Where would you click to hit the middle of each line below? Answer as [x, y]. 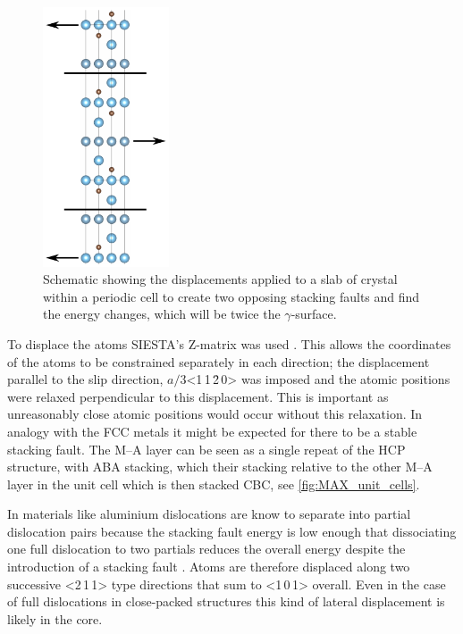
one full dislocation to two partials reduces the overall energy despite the [206, 549]
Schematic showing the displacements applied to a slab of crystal [220, 279]
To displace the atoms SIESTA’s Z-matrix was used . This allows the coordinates [229, 343]
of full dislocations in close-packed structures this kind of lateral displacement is [226, 601]
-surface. [314, 314]
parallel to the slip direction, [85, 379]
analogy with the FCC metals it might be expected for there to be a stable [212, 431]
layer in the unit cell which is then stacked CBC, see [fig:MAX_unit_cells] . [214, 484]
